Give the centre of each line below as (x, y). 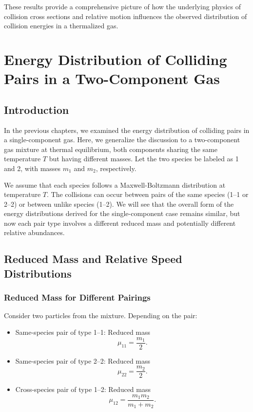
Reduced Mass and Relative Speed (93, 259)
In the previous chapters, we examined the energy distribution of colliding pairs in (127, 130)
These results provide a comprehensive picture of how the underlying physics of (122, 6)
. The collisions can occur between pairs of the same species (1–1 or (148, 194)
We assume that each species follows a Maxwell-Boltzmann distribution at (115, 184)
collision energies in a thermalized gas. (61, 26)
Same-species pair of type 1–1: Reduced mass (83, 332)
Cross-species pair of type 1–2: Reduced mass (83, 389)
